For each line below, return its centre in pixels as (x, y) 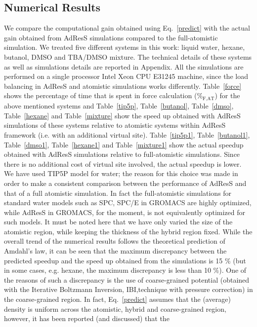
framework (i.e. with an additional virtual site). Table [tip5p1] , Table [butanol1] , (127, 134)
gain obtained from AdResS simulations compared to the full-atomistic (111, 37)
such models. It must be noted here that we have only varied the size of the (118, 222)
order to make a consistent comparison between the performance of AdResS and (125, 183)
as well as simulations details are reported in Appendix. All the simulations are (124, 66)
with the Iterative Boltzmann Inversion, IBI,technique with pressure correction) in (128, 289)
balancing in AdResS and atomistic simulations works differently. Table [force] (123, 86)
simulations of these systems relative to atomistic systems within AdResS (115, 125)
